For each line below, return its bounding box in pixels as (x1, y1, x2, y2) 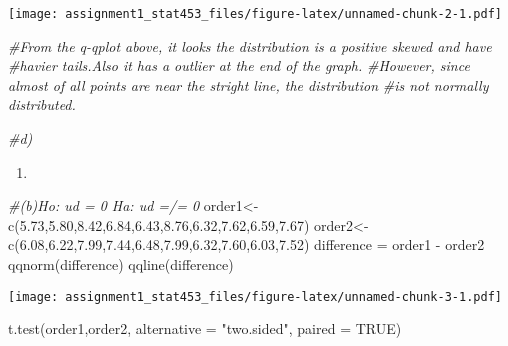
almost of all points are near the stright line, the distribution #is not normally (8, 74, 489, 95)
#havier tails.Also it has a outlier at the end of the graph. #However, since (8, 55, 470, 76)
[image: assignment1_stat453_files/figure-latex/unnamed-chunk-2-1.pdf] (8, 7, 502, 21)
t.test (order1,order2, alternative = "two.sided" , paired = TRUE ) (8, 318, 402, 339)
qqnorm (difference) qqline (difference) (8, 254, 234, 274)
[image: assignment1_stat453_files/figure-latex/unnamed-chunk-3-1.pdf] (8, 289, 502, 304)
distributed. (8, 94, 76, 115)
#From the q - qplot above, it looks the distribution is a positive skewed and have (8, 35, 492, 56)
